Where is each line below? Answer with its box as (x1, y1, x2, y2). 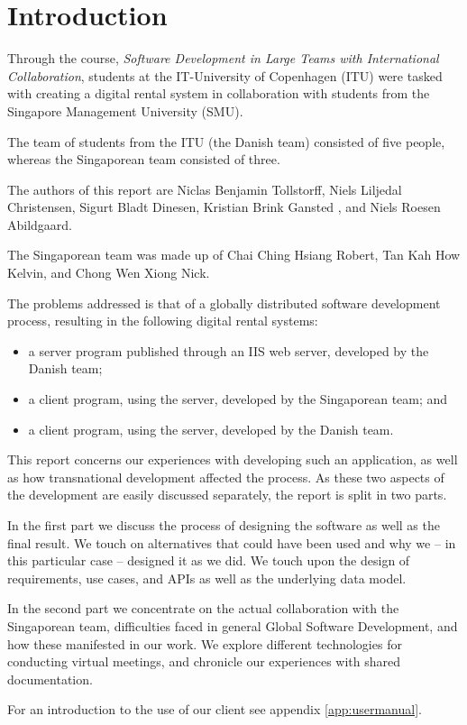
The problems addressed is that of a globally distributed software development (7, 293, 441, 312)
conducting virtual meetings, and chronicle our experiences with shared (7, 652, 401, 671)
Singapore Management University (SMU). (7, 101, 243, 120)
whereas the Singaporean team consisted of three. (7, 150, 280, 169)
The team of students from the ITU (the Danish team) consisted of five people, (7, 132, 445, 151)
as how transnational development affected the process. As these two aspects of (7, 467, 444, 486)
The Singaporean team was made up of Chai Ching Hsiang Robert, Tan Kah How (7, 245, 461, 264)
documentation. (7, 669, 93, 688)
